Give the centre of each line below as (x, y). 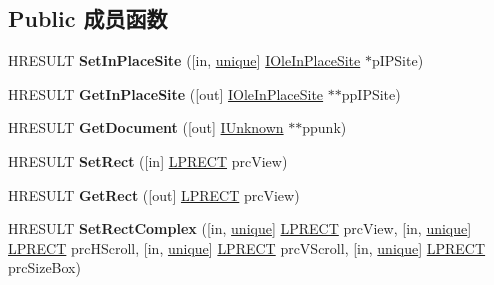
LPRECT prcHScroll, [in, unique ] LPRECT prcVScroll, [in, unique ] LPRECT (247, 247)
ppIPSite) (371, 93)
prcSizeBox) (44, 267)
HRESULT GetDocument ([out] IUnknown (146, 127)
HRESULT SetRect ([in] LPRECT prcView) (148, 160)
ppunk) (324, 127)
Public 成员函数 (88, 18)
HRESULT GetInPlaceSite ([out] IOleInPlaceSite (166, 93)
